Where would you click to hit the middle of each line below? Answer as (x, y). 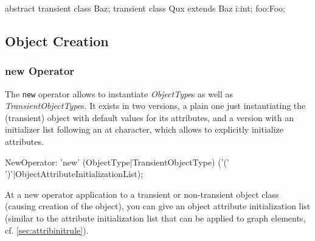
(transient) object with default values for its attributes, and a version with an (150, 117)
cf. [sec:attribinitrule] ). (47, 230)
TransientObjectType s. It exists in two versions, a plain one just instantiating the (155, 106)
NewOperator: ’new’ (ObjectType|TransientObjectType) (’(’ (117, 162)
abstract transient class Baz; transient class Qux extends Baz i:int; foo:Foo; (145, 8)
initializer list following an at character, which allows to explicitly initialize (144, 129)
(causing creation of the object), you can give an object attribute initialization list (158, 206)
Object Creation (57, 40)
